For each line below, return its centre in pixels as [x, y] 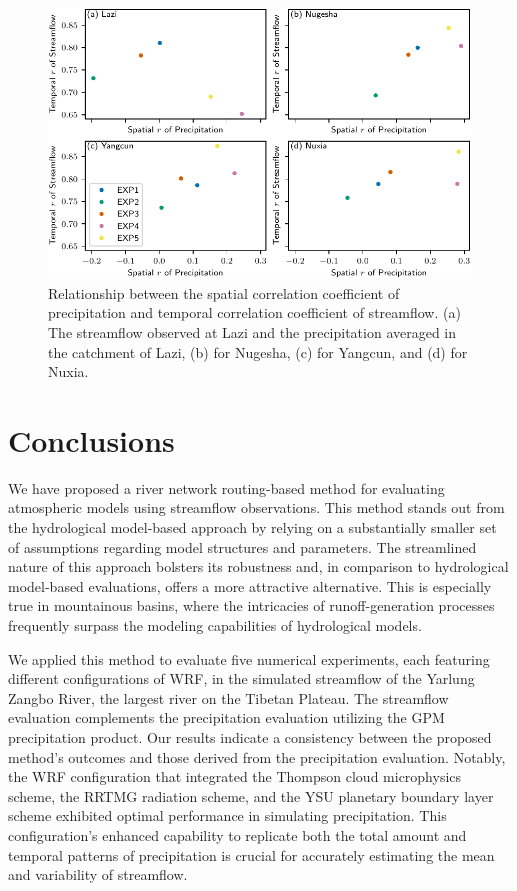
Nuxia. [68, 371]
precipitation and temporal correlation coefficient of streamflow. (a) [254, 312]
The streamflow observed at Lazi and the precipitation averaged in [252, 331]
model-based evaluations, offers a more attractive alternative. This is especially [250, 585]
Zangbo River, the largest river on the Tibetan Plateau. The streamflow [228, 697]
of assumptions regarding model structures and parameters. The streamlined [242, 546]
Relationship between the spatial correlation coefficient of [224, 292]
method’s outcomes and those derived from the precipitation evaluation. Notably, [257, 756]
